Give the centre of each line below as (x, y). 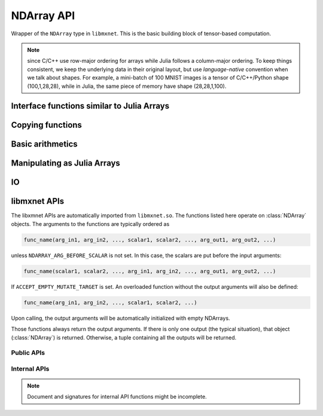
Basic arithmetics (44, 144)
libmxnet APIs (38, 201)
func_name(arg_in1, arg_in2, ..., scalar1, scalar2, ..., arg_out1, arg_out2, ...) (150, 240)
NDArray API (43, 16)
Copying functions (46, 125)
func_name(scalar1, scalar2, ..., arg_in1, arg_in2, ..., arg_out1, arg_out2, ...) (150, 271)
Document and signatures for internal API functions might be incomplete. (117, 397)
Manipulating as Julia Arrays (66, 163)
